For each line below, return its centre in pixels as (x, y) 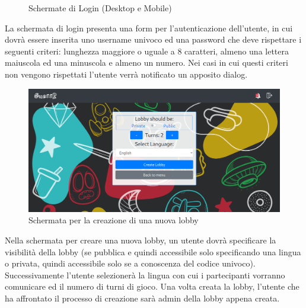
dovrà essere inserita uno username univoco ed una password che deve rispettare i (153, 39)
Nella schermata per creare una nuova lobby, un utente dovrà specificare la (141, 240)
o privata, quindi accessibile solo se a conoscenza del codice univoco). (130, 263)
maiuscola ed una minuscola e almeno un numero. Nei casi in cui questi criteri (146, 62)
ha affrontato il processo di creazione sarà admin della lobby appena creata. (142, 298)
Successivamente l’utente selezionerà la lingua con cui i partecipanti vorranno (145, 275)
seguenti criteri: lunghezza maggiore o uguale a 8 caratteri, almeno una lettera (147, 51)
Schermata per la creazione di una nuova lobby (114, 220)
